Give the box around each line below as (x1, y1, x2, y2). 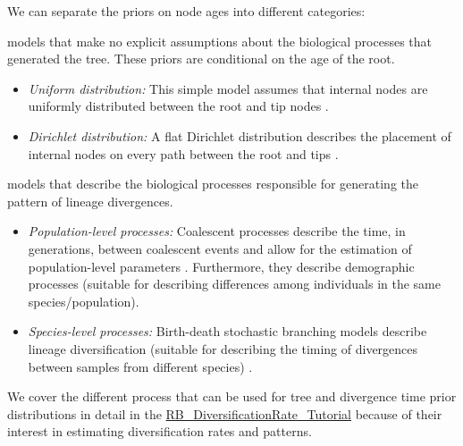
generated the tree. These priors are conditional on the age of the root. (7, 49, 395, 68)
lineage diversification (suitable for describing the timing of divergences (28, 339, 418, 358)
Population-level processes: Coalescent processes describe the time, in (28, 222, 406, 240)
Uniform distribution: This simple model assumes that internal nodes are (28, 79, 428, 97)
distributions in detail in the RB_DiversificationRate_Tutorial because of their (7, 404, 442, 423)
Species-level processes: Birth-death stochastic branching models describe (28, 322, 427, 341)
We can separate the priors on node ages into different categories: (7, 2, 366, 20)
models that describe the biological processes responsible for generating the (7, 174, 418, 193)
